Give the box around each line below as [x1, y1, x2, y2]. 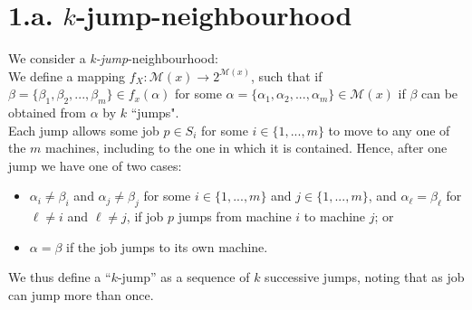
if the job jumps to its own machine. [66, 237, 268, 256]
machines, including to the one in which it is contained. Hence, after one [45, 138, 448, 157]
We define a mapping [8, 66, 126, 85]
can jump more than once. [8, 286, 154, 305]
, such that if [250, 66, 323, 85]
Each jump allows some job [8, 120, 159, 139]
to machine [303, 207, 366, 226]
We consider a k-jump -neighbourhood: [8, 49, 218, 68]
